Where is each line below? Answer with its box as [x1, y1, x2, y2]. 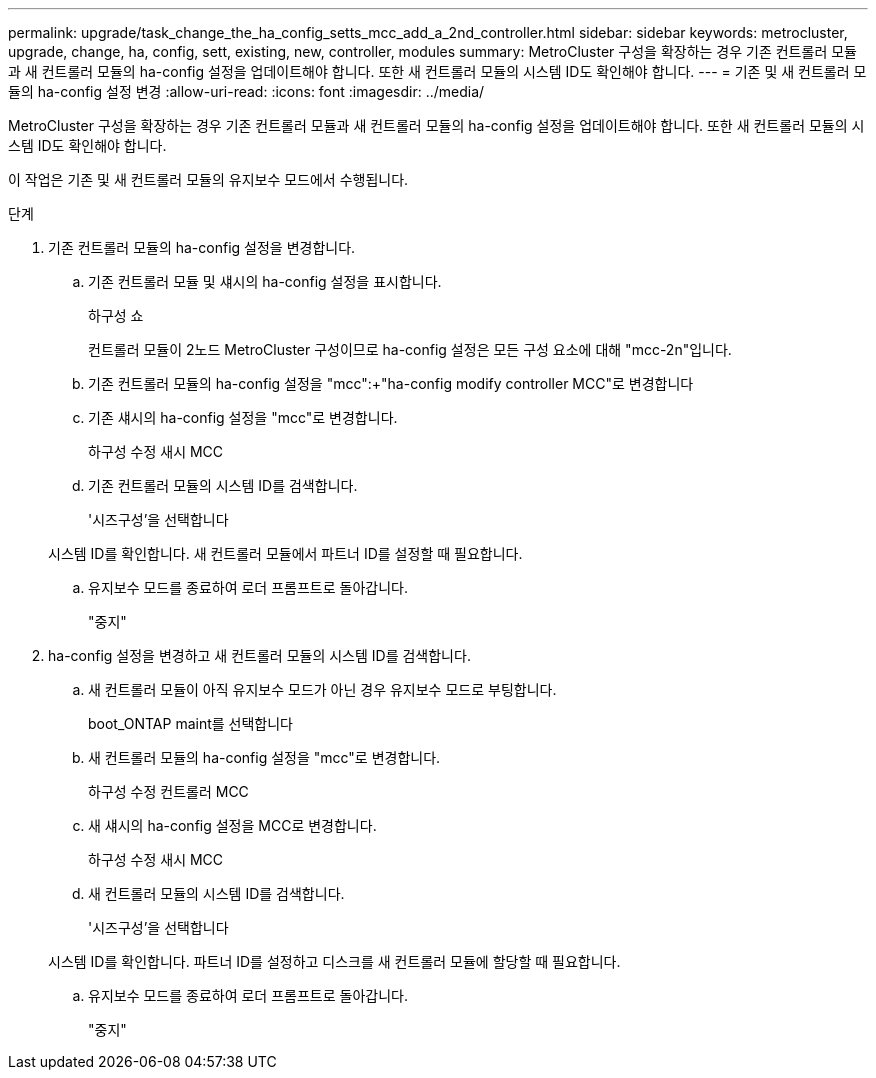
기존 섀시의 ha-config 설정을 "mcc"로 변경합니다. [88, 409, 398, 426]
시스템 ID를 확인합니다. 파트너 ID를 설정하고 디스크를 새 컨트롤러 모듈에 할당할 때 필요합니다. [48, 953, 621, 970]
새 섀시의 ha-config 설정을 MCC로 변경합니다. [88, 817, 377, 834]
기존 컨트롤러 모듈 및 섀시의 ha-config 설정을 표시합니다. [88, 273, 442, 290]
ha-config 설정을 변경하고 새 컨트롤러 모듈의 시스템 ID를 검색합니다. [48, 647, 471, 664]
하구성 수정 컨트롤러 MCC [88, 783, 249, 800]
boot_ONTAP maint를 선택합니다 [88, 715, 293, 732]
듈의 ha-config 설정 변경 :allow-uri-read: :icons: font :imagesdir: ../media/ [8, 83, 485, 100]
